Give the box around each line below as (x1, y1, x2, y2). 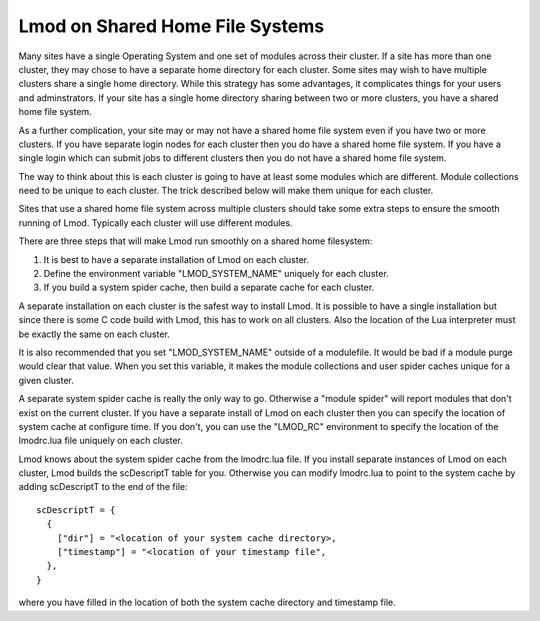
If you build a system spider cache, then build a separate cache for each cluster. (43, 281, 375, 294)
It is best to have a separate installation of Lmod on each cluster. (43, 253, 310, 265)
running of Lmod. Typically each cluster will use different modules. (18, 216, 294, 229)
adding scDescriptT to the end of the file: (18, 481, 188, 493)
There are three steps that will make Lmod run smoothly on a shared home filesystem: (18, 235, 373, 247)
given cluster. (18, 374, 75, 386)
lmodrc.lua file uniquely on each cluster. (18, 435, 184, 447)
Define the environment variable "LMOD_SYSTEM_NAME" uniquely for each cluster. (43, 268, 389, 280)
